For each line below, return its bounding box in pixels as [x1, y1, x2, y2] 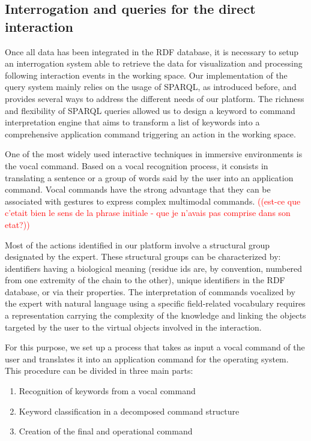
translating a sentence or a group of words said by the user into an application [5, 171, 294, 184]
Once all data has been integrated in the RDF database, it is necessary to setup [5, 45, 299, 58]
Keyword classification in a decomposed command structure [19, 404, 240, 417]
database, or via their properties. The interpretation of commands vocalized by [5, 285, 295, 298]
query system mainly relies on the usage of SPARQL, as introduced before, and [5, 80, 297, 93]
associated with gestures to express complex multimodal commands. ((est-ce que [5, 194, 301, 207]
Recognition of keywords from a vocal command [19, 385, 196, 397]
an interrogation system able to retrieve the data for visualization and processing [5, 57, 303, 70]
